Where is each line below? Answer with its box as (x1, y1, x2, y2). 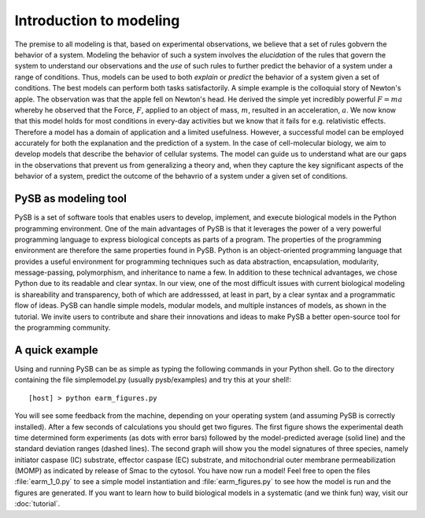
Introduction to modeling (14, 12, 180, 29)
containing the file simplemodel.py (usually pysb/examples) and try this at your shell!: (14, 375, 291, 385)
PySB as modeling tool (14, 192, 128, 205)
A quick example (14, 343, 98, 357)
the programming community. (14, 323, 111, 332)
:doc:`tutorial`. (14, 499, 61, 509)
